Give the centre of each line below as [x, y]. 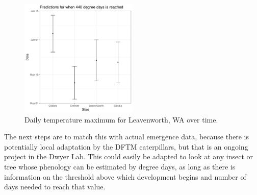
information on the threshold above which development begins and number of [125, 176]
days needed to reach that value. [55, 187]
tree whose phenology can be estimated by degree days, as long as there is [120, 166]
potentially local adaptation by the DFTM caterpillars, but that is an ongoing [126, 146]
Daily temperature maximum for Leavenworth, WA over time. [121, 119]
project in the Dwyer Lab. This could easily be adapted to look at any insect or [129, 156]
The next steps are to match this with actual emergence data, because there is [126, 137]
